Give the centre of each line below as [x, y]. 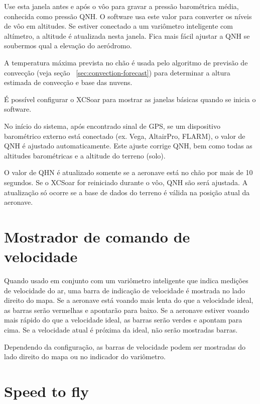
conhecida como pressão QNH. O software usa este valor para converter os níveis [128, 16]
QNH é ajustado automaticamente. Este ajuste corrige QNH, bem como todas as [128, 146]
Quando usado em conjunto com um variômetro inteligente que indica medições [126, 280]
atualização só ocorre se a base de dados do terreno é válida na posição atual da [127, 192]
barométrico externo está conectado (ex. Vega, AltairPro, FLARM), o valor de [125, 136]
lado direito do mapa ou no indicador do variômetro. [85, 356]
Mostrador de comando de [97, 236]
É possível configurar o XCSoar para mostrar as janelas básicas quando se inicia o [130, 99]
